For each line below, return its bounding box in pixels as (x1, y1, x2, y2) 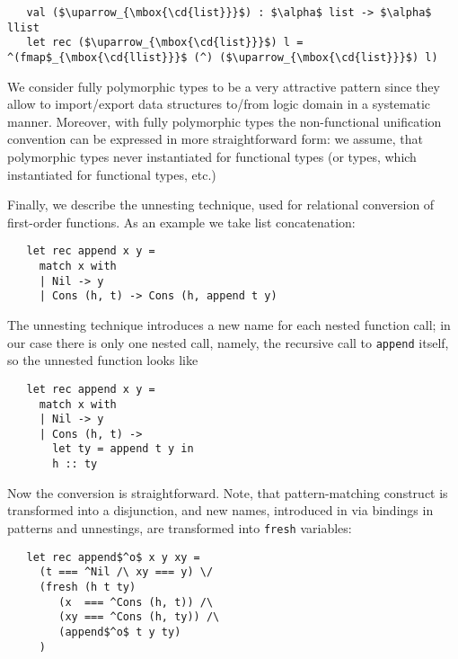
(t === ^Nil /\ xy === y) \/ (39, 565, 214, 579)
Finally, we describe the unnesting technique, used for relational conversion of (7, 195, 435, 214)
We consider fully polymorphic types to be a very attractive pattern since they (7, 76, 440, 95)
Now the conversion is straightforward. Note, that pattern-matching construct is (7, 483, 448, 502)
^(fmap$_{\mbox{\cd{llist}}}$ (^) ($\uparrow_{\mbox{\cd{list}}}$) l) (7, 50, 438, 64)
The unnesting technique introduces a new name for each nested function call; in (7, 316, 451, 334)
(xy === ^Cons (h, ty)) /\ (58, 610, 220, 624)
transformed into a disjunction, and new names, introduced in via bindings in (7, 501, 434, 520)
